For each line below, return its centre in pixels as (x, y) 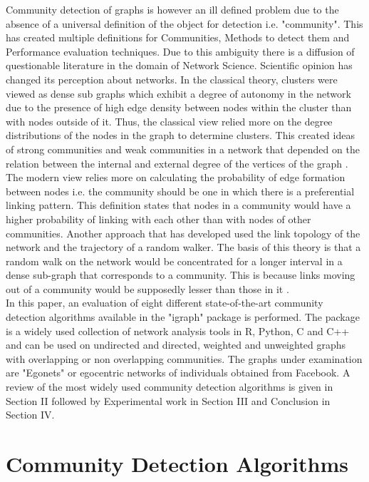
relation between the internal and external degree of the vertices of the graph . (177, 163)
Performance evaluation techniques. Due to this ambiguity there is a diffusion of (180, 51)
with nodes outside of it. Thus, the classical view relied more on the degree (169, 121)
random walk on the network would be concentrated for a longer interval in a (174, 261)
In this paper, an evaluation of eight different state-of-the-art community (165, 303)
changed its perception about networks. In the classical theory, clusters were (172, 79)
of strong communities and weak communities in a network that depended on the (183, 149)
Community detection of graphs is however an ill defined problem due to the (172, 9)
